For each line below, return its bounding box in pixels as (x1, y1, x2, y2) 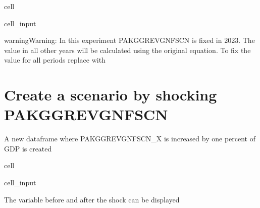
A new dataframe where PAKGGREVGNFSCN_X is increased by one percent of (4, 133, 255, 144)
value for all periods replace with (4, 55, 106, 65)
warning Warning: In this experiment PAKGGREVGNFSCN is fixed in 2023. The (4, 35, 255, 45)
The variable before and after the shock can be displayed (4, 194, 180, 204)
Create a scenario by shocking (4, 84, 217, 105)
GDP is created (4, 143, 52, 153)
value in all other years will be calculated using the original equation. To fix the (4, 44, 251, 55)
